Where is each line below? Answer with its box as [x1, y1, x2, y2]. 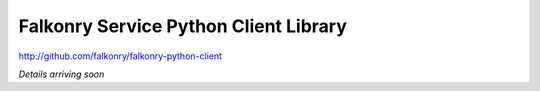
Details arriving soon [18, 68, 105, 80]
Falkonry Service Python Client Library [18, 15, 347, 37]
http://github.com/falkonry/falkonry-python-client [18, 50, 223, 62]
